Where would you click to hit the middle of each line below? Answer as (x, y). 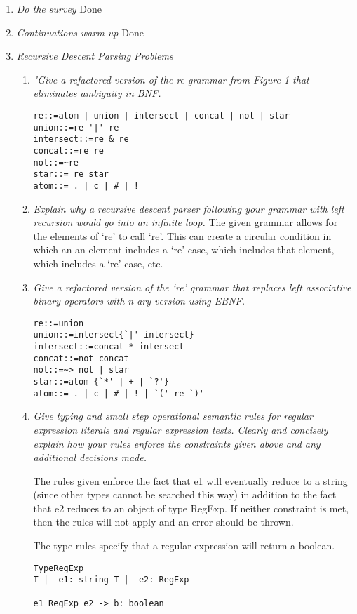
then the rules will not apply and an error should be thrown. (163, 522)
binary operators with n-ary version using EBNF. (139, 301)
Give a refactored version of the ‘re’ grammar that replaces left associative (192, 287)
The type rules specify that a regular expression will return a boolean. (184, 546)
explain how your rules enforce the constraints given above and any (177, 443)
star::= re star (71, 174)
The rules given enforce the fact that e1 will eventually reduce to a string (190, 480)
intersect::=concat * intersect (109, 347)
